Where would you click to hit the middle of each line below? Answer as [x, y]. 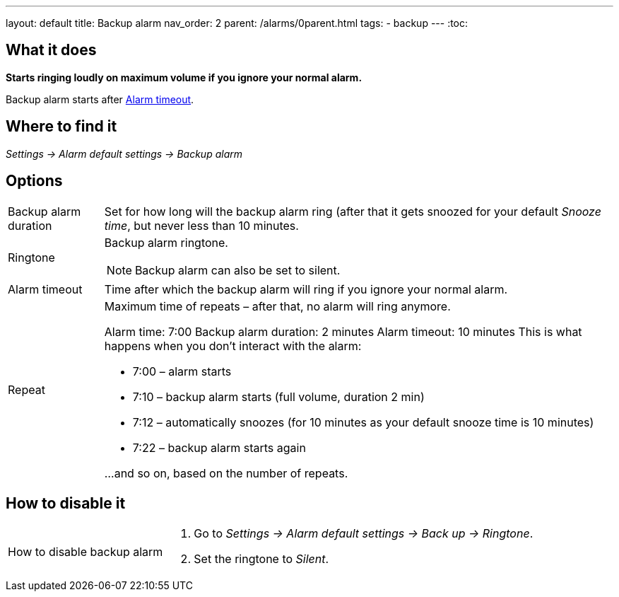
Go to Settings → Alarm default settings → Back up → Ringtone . [364, 534]
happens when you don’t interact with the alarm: [233, 346]
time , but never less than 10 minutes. [201, 225]
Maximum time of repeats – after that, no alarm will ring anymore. [277, 306]
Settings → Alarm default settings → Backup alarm [124, 153]
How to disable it [66, 503]
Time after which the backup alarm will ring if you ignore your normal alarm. [306, 289]
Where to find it [61, 127]
